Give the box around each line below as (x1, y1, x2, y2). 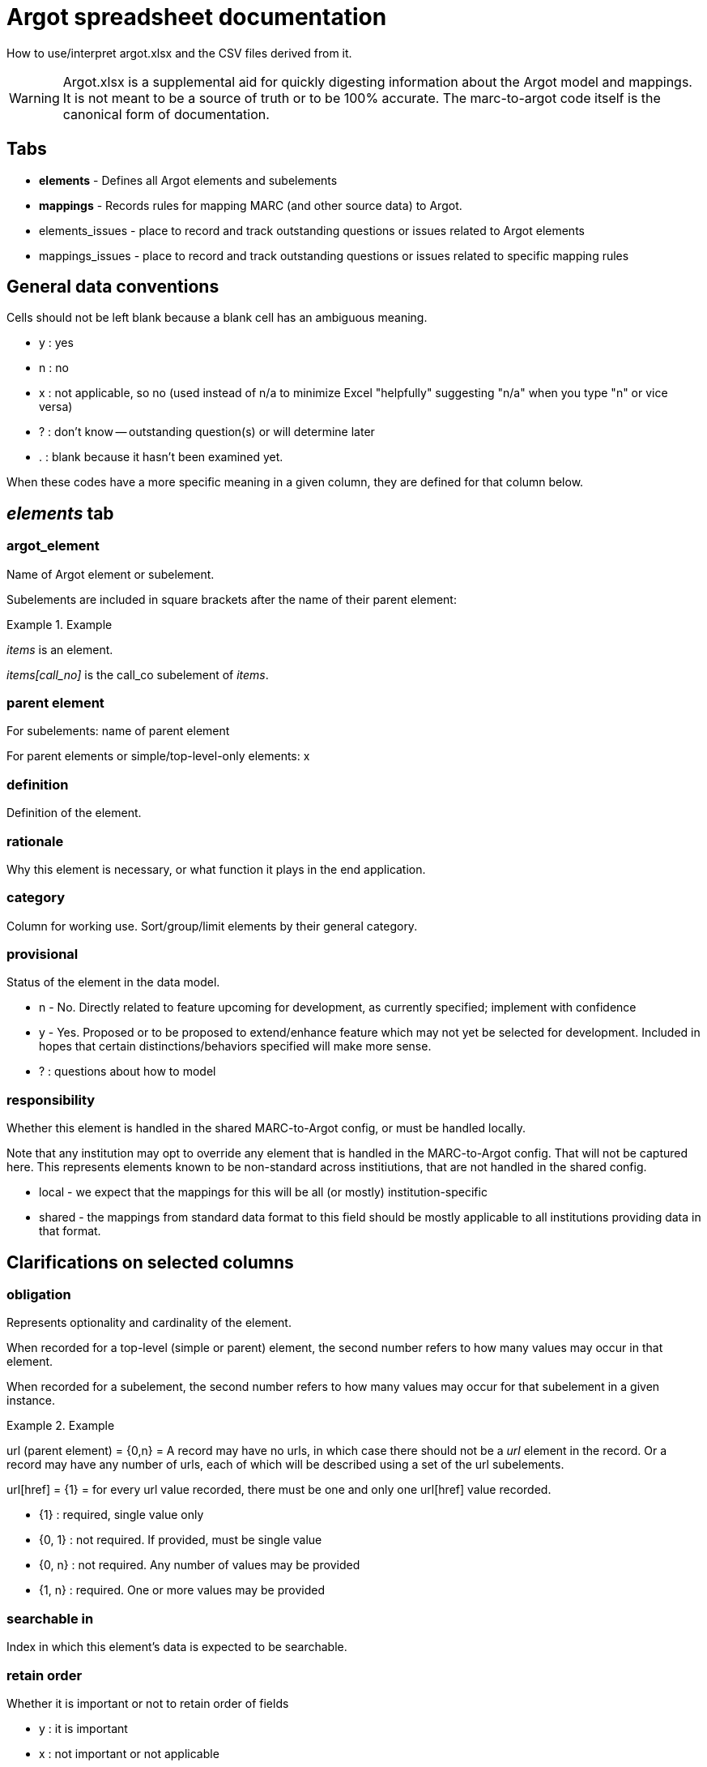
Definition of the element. (6, 806, 142, 820)
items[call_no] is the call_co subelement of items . (6, 667, 269, 682)
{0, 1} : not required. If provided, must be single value (39, 1533, 322, 1547)
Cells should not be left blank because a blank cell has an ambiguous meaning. (6, 310, 428, 325)
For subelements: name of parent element (6, 724, 230, 738)
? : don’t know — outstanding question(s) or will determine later (39, 425, 375, 439)
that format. (39, 1224, 101, 1239)
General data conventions (6, 276, 219, 297)
